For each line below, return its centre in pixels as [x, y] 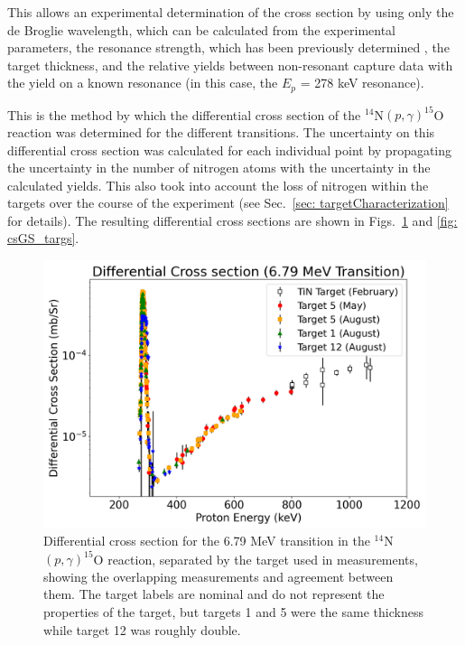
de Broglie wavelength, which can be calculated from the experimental [202, 29]
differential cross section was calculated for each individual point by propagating [230, 150]
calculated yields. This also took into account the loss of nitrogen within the [218, 185]
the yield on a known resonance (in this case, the [143, 83]
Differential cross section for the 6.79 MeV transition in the [207, 541]
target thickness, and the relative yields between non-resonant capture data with [230, 65]
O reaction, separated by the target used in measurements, [256, 559]
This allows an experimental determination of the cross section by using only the [231, 12]
